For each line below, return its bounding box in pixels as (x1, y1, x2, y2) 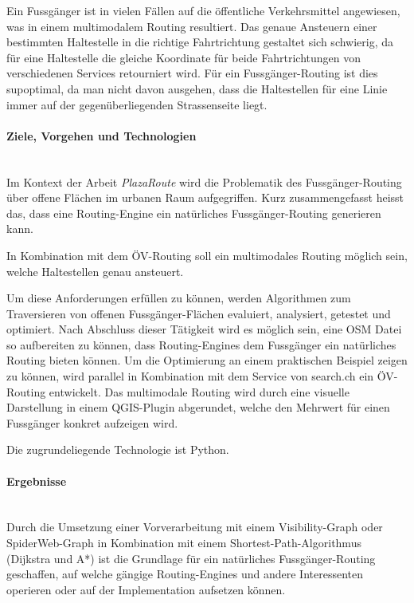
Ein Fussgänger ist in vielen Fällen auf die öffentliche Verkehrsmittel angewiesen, (6, 2, 400, 18)
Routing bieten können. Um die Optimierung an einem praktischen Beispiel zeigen (6, 352, 408, 368)
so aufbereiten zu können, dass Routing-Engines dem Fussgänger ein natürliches (6, 336, 396, 353)
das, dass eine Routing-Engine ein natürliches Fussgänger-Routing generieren (6, 204, 381, 221)
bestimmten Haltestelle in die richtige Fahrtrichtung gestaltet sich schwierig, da (6, 33, 394, 50)
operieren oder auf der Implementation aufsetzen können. (6, 581, 286, 597)
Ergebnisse (6, 472, 67, 489)
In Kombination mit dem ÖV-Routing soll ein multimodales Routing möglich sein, (6, 246, 408, 263)
